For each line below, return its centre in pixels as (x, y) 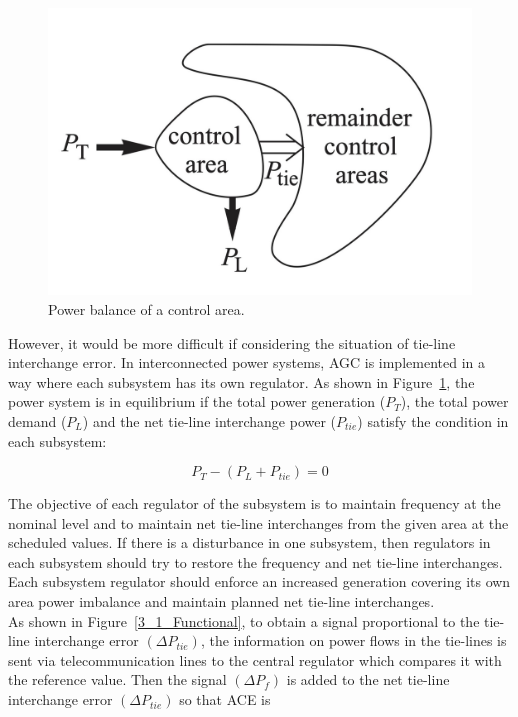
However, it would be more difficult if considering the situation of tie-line (232, 342)
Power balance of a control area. (146, 308)
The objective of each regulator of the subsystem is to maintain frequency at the (254, 503)
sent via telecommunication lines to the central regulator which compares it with (255, 659)
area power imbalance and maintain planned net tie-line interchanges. (221, 601)
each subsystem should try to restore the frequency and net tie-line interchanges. (255, 561)
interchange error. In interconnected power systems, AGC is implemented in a (246, 362)
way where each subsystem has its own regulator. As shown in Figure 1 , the (241, 381)
